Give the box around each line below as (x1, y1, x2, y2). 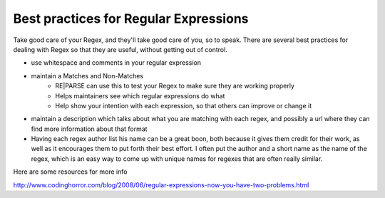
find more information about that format (31, 125, 148, 133)
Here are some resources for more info (13, 167, 128, 176)
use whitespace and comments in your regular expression (31, 58, 202, 67)
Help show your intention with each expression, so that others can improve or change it (55, 101, 312, 110)
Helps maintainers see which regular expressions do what (55, 91, 225, 100)
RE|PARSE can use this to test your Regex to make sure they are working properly (55, 82, 295, 90)
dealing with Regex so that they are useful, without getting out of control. (13, 45, 227, 53)
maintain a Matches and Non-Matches (31, 71, 144, 80)
